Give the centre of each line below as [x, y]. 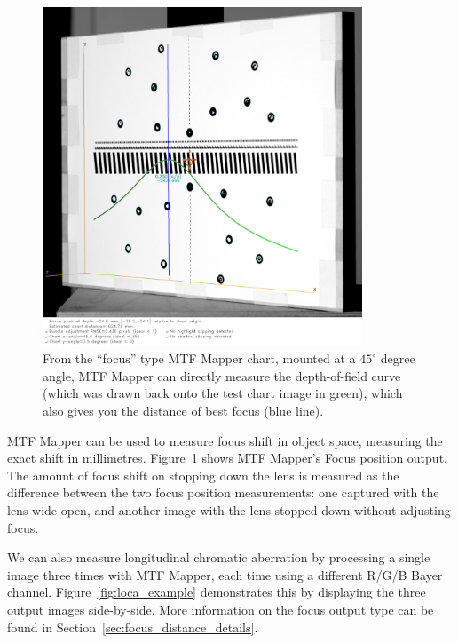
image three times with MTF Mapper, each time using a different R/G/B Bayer [225, 574]
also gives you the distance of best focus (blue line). [183, 410]
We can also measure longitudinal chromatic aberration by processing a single [219, 557]
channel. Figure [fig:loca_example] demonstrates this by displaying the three [217, 592]
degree [398, 358]
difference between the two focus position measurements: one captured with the [223, 492]
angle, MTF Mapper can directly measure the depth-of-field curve [222, 375]
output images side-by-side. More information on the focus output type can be [221, 609]
